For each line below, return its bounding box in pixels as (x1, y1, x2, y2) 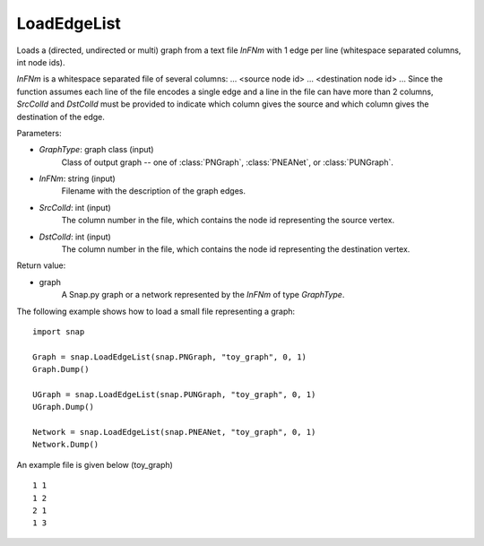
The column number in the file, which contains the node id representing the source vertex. (61, 215, 394, 226)
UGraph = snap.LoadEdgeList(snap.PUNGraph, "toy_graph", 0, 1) (32, 389, 316, 399)
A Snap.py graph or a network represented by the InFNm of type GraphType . (61, 290, 345, 300)
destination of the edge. (16, 111, 105, 122)
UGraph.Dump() (32, 402, 94, 412)
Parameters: (16, 127, 62, 138)
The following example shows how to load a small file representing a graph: (16, 306, 296, 316)
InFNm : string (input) (39, 173, 116, 184)
